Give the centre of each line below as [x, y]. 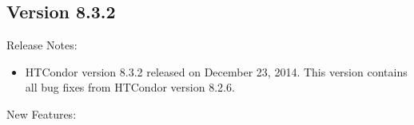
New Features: [42, 113]
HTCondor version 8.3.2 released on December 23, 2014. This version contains [216, 71]
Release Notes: [42, 45]
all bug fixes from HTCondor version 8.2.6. [130, 87]
